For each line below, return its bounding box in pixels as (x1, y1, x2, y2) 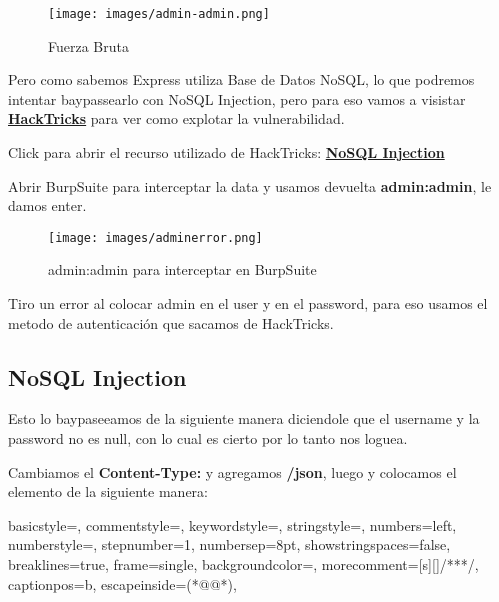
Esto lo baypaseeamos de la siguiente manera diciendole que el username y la (8, 408, 480, 429)
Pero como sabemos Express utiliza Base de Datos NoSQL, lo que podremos (8, 69, 475, 90)
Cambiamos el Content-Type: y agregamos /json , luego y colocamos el (8, 461, 457, 482)
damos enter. (8, 195, 87, 216)
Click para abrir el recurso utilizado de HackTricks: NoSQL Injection (8, 142, 445, 163)
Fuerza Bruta (48, 35, 129, 56)
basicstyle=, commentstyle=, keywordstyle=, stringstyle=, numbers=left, (8, 514, 457, 535)
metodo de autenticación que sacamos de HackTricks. (8, 312, 334, 333)
